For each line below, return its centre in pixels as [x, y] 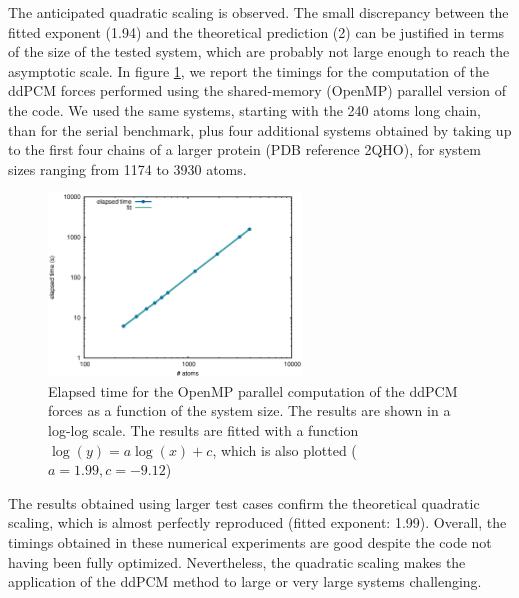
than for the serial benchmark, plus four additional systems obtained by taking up [260, 129]
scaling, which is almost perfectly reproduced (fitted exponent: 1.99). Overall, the [257, 522]
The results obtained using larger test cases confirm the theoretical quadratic [244, 502]
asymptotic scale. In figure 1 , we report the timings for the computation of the [249, 70]
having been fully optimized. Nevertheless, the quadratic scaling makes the [237, 561]
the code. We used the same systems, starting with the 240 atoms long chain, [245, 109]
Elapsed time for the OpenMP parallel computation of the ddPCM [253, 390]
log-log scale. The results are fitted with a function [203, 429]
